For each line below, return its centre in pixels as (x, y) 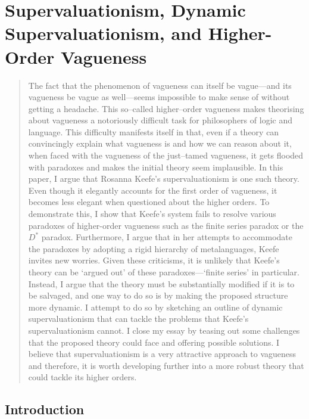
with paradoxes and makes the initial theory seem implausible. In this (156, 167)
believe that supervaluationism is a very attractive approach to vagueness (162, 354)
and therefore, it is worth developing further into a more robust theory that (166, 365)
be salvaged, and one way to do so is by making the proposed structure (158, 295)
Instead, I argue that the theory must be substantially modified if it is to (161, 283)
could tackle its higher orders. (82, 377)
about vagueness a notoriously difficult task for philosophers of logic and (160, 120)
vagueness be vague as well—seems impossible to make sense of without (159, 97)
